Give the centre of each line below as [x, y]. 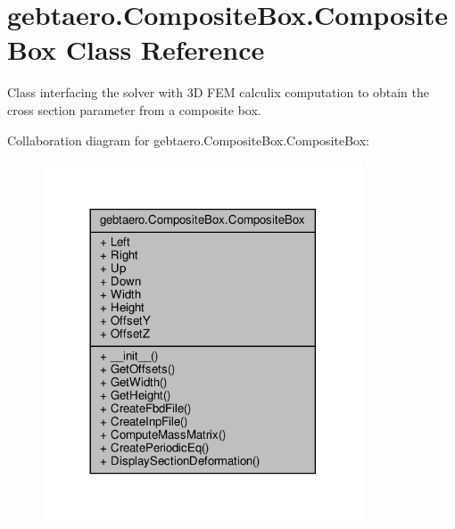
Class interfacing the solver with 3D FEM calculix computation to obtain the [219, 92]
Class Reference [165, 50]
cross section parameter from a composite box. [134, 109]
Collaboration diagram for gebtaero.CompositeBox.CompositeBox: [188, 140]
